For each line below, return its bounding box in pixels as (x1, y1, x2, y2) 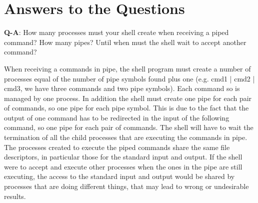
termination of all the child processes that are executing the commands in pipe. (4, 132, 247, 142)
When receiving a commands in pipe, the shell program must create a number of (4, 63, 251, 73)
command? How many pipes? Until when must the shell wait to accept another (4, 36, 246, 47)
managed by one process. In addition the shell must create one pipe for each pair (4, 92, 252, 103)
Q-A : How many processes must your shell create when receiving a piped (4, 27, 229, 37)
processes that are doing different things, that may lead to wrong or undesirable (4, 181, 249, 191)
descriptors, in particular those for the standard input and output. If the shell (4, 151, 242, 162)
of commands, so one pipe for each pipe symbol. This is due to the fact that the (4, 102, 249, 113)
